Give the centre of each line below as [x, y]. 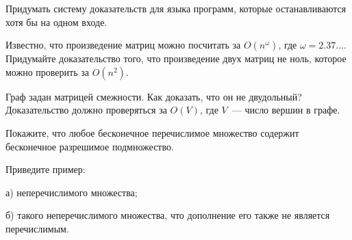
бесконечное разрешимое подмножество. [90, 146]
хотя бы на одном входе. [56, 22]
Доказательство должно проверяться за [86, 110]
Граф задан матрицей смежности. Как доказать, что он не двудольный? [154, 96]
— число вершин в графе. [286, 110]
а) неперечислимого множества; [72, 192]
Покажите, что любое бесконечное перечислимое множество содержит [152, 132]
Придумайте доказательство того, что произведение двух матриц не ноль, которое [176, 58]
